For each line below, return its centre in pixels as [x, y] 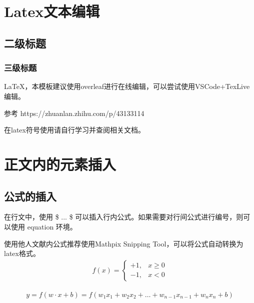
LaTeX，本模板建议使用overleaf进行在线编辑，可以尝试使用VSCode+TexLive [127, 86]
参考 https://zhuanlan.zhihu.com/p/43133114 [74, 113]
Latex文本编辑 [52, 11]
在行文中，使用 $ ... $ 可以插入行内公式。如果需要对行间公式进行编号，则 [124, 217]
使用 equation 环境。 [44, 226]
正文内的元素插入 [60, 164]
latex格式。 [22, 253]
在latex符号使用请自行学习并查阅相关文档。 [74, 130]
